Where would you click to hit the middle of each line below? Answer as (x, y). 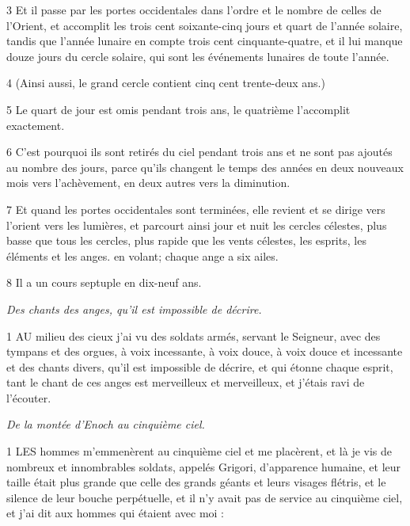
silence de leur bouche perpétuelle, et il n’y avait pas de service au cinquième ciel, (205, 497)
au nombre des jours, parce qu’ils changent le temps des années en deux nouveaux (205, 167)
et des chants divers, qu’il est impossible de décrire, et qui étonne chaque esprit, (200, 366)
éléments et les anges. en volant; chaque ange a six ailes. (142, 255)
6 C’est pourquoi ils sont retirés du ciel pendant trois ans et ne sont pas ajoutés (199, 152)
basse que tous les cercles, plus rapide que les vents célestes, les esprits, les (186, 240)
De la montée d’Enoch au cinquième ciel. (106, 424)
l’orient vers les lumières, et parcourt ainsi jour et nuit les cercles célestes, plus (197, 225)
